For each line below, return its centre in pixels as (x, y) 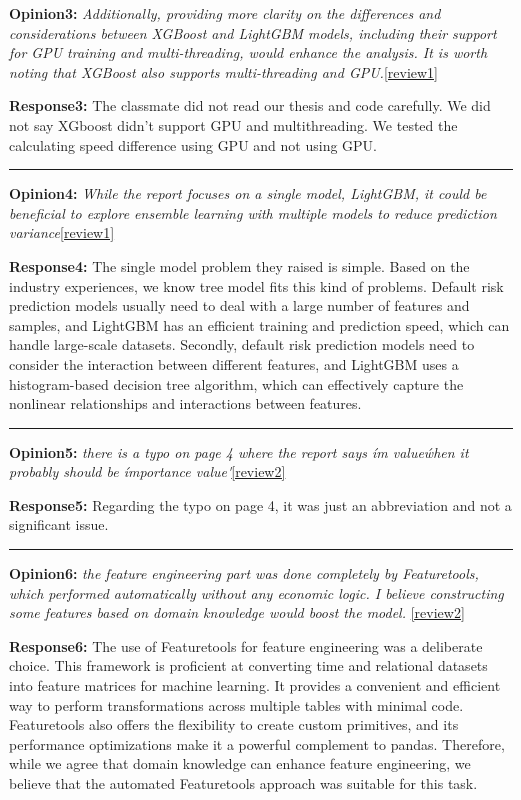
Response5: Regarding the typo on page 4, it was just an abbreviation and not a (260, 504)
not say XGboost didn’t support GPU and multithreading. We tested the (233, 124)
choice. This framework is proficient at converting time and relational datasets (248, 665)
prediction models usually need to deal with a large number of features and (239, 305)
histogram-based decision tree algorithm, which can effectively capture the (236, 383)
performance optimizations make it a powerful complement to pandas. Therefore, (257, 743)
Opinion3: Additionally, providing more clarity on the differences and (225, 13)
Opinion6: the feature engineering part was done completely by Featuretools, (244, 573)
